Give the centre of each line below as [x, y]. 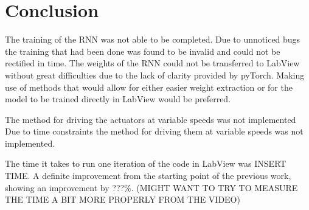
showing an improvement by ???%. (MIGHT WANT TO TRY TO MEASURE [151, 187]
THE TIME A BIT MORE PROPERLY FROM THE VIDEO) [123, 199]
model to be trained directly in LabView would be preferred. [118, 99]
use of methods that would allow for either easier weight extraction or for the [149, 87]
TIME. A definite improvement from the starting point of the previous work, [148, 176]
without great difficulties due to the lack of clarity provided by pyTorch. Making [155, 75]
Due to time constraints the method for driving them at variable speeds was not [154, 131]
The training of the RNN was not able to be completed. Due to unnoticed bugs [153, 39]
